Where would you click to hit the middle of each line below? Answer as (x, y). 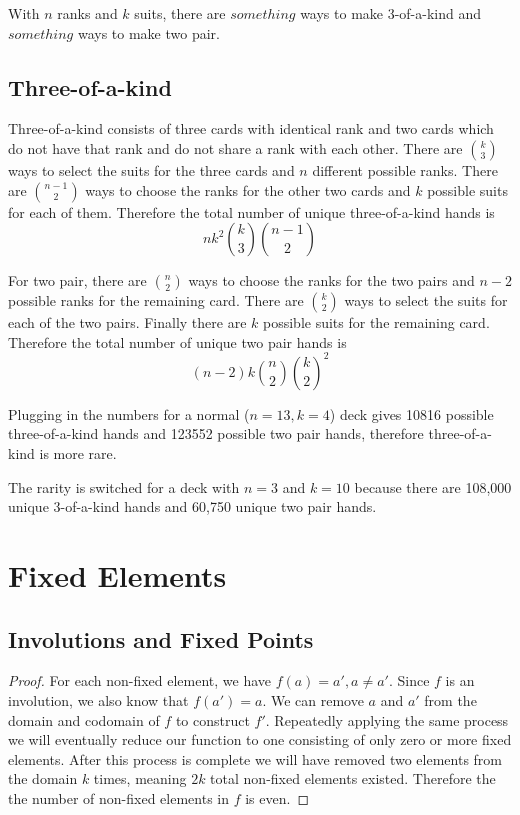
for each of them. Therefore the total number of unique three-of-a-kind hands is (251, 211)
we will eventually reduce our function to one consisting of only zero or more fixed (260, 739)
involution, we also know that (98, 700)
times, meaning (140, 778)
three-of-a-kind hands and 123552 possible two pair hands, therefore (216, 433)
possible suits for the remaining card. (376, 322)
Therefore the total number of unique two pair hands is (177, 341)
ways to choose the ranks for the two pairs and (331, 280)
